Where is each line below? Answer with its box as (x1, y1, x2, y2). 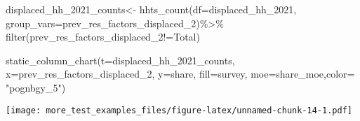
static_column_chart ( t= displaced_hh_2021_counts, (6, 52, 235, 67)
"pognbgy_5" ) (6, 80, 66, 94)
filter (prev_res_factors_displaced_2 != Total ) (6, 29, 200, 44)
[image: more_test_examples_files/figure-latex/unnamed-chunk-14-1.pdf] (6, 105, 352, 115)
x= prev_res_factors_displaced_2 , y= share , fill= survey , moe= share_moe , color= (6, 66, 355, 81)
